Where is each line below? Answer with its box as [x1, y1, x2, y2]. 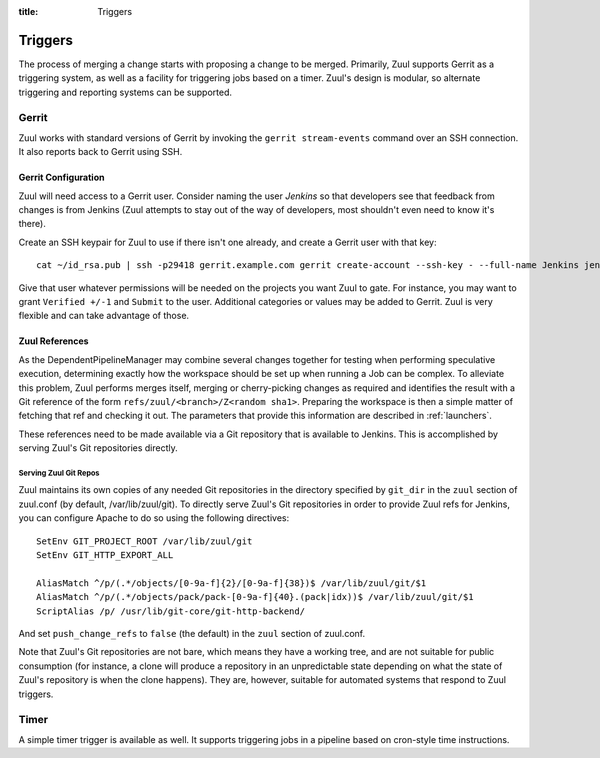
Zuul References [18, 335, 89, 347]
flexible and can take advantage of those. [18, 310, 190, 322]
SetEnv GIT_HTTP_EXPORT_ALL [36, 550, 174, 561]
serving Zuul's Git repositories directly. [18, 442, 179, 454]
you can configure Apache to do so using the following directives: [18, 512, 290, 524]
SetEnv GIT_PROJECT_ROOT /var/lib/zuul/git [36, 535, 253, 547]
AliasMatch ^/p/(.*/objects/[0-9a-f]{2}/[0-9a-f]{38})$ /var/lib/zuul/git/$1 [36, 577, 427, 589]
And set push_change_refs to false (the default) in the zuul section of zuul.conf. [18, 627, 365, 639]
